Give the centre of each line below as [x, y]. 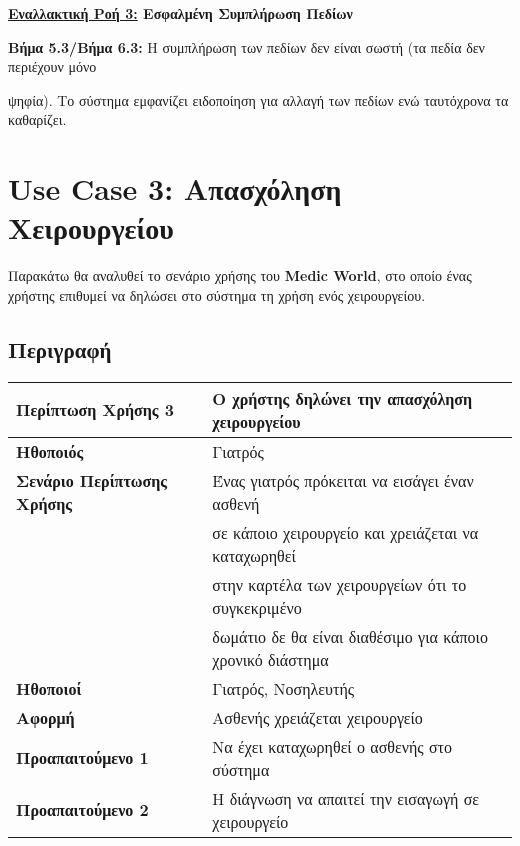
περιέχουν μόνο [52, 66]
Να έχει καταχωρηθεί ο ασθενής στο [332, 746]
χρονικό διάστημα [270, 659]
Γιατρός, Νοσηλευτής [283, 688]
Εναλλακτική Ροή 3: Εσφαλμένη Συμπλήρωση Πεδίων [180, 13]
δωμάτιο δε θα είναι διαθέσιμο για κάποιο [350, 636]
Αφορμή [45, 717]
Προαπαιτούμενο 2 [82, 810]
